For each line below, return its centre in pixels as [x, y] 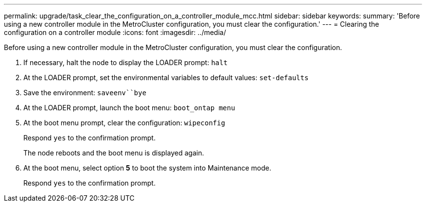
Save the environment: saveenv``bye [85, 93]
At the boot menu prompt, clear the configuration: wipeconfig [124, 123]
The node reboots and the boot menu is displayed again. [114, 153]
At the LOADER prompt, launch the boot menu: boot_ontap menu [129, 108]
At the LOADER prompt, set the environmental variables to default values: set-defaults [166, 77]
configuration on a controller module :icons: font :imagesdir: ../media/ [115, 32]
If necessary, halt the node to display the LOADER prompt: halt [125, 62]
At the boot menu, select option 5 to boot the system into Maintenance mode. [147, 168]
